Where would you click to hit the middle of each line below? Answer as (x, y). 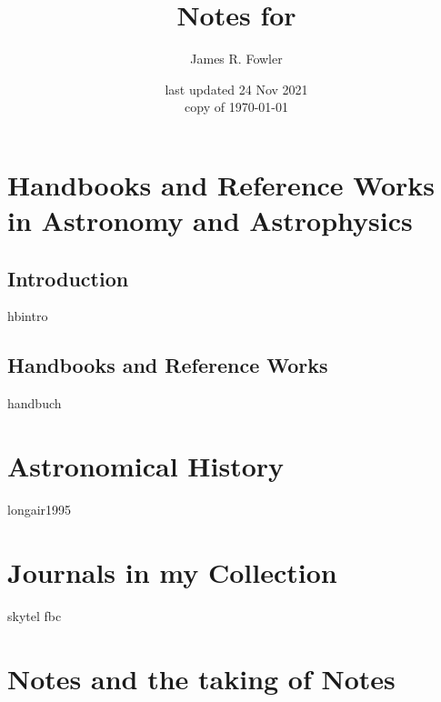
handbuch (35, 403)
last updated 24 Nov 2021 (236, 89)
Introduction (68, 278)
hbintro (28, 316)
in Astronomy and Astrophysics (210, 221)
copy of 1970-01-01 (236, 107)
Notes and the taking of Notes (201, 678)
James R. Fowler (236, 59)
